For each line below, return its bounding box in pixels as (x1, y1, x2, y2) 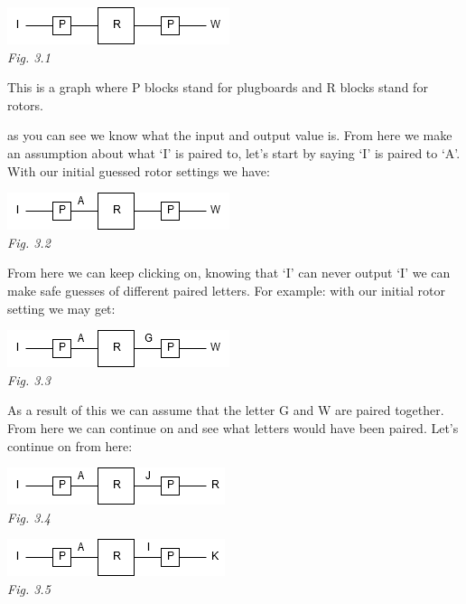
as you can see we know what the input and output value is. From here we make (7, 126, 452, 145)
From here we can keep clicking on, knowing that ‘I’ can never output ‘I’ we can (7, 263, 451, 282)
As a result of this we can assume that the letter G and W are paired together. (7, 401, 444, 420)
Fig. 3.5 (7, 579, 51, 598)
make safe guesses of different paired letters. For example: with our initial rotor (7, 280, 446, 299)
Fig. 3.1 (7, 47, 51, 66)
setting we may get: (7, 298, 116, 317)
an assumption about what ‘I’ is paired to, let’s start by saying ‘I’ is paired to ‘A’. (7, 143, 461, 162)
